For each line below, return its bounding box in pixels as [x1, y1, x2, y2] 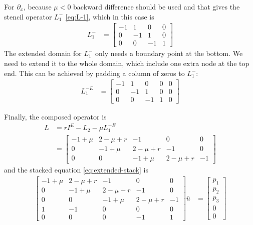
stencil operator [4, 11, 52, 21]
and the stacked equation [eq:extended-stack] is [4, 164, 149, 174]
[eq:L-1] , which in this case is [65, 11, 154, 21]
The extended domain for [4, 48, 82, 58]
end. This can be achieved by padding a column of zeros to [4, 67, 185, 78]
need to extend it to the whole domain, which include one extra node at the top [4, 57, 249, 68]
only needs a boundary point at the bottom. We [95, 48, 243, 58]
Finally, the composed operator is [4, 111, 107, 122]
